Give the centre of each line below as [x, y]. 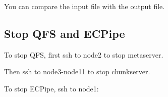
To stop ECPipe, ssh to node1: [51, 88]
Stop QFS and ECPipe [65, 33]
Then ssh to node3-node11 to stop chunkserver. [77, 71]
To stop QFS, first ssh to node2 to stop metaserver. [84, 54]
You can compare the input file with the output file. [85, 6]
